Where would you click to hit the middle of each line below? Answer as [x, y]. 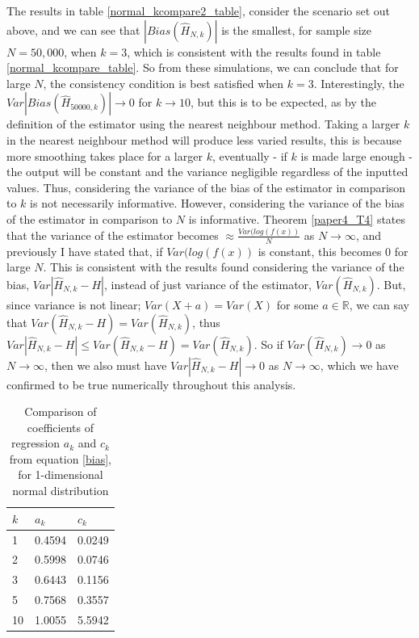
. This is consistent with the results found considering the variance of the [224, 267]
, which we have [359, 365]
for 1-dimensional [61, 474]
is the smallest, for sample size [297, 29]
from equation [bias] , [60, 458]
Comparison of [61, 411]
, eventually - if [249, 155]
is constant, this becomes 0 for [333, 251]
